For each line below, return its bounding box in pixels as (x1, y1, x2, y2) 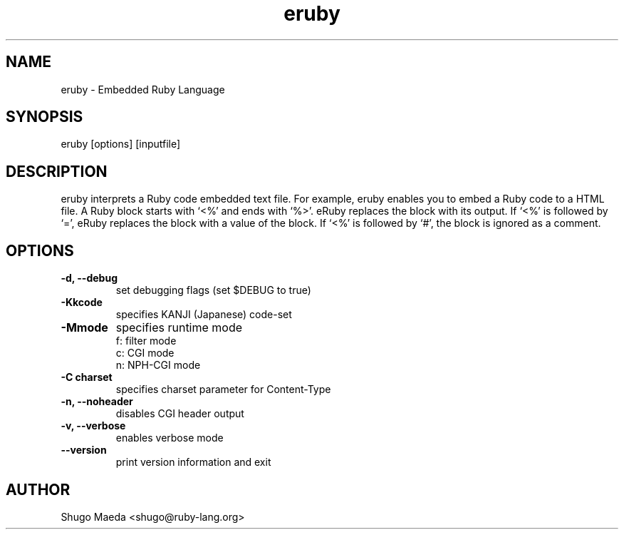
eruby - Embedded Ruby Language (61, 83, 225, 96)
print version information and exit (115, 456, 271, 469)
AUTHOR (6, 480, 71, 499)
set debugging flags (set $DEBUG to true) (115, 284, 311, 297)
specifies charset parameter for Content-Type (115, 383, 331, 396)
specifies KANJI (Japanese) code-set (115, 308, 292, 321)
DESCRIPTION (6, 162, 108, 180)
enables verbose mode (115, 432, 224, 444)
